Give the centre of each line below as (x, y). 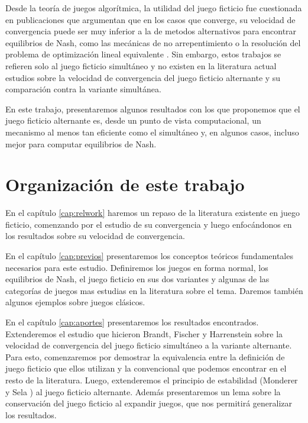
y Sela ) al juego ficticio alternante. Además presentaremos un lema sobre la (143, 391)
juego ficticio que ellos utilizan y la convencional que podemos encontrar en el (146, 368)
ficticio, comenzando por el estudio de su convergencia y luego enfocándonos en (149, 224)
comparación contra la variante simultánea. (83, 89)
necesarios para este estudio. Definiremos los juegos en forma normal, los (137, 267)
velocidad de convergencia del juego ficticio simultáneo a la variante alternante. (149, 345)
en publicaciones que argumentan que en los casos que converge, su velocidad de (150, 19)
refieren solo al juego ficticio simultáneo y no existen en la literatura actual (141, 65)
